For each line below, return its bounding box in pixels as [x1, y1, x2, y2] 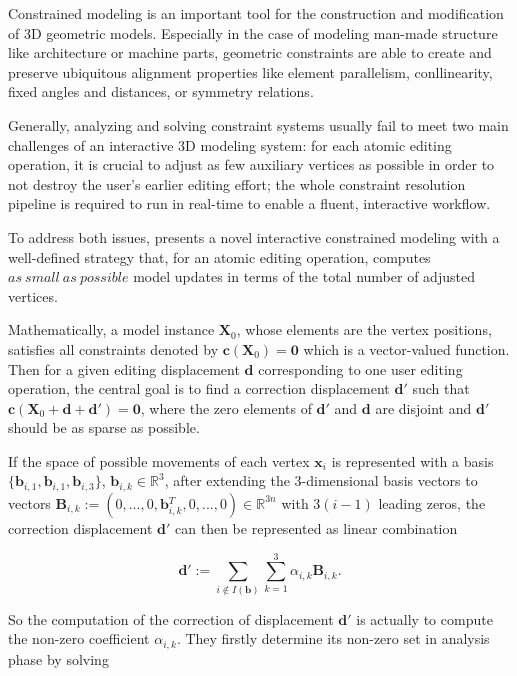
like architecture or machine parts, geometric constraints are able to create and [8, 42, 492, 63]
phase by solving [8, 648, 109, 669]
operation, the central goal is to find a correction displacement [8, 378, 390, 399]
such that [412, 378, 470, 399]
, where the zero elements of [140, 397, 312, 418]
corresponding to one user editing [258, 358, 463, 379]
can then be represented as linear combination [175, 517, 458, 538]
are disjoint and [375, 397, 472, 418]
